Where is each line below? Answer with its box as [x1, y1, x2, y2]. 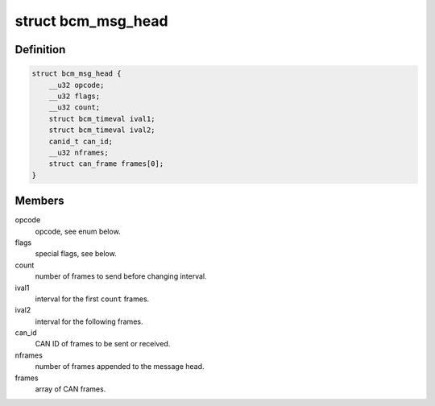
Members [14, 194, 64, 208]
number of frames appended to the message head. [35, 362, 205, 371]
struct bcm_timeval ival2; [48, 126, 156, 135]
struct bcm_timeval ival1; [48, 114, 156, 123]
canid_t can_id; [48, 137, 113, 146]
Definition [14, 43, 66, 56]
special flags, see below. [35, 249, 117, 259]
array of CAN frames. [35, 384, 106, 394]
